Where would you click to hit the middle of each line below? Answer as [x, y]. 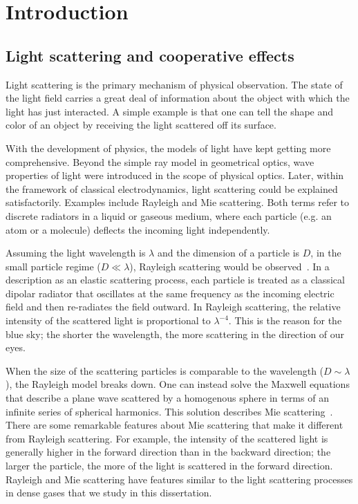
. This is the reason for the [285, 320]
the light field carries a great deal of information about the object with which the [178, 98]
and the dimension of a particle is [228, 253]
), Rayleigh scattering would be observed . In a [229, 266]
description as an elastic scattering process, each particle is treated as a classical [175, 280]
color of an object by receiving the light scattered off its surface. [141, 125]
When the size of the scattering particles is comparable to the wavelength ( [165, 370]
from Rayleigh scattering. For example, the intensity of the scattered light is [167, 438]
